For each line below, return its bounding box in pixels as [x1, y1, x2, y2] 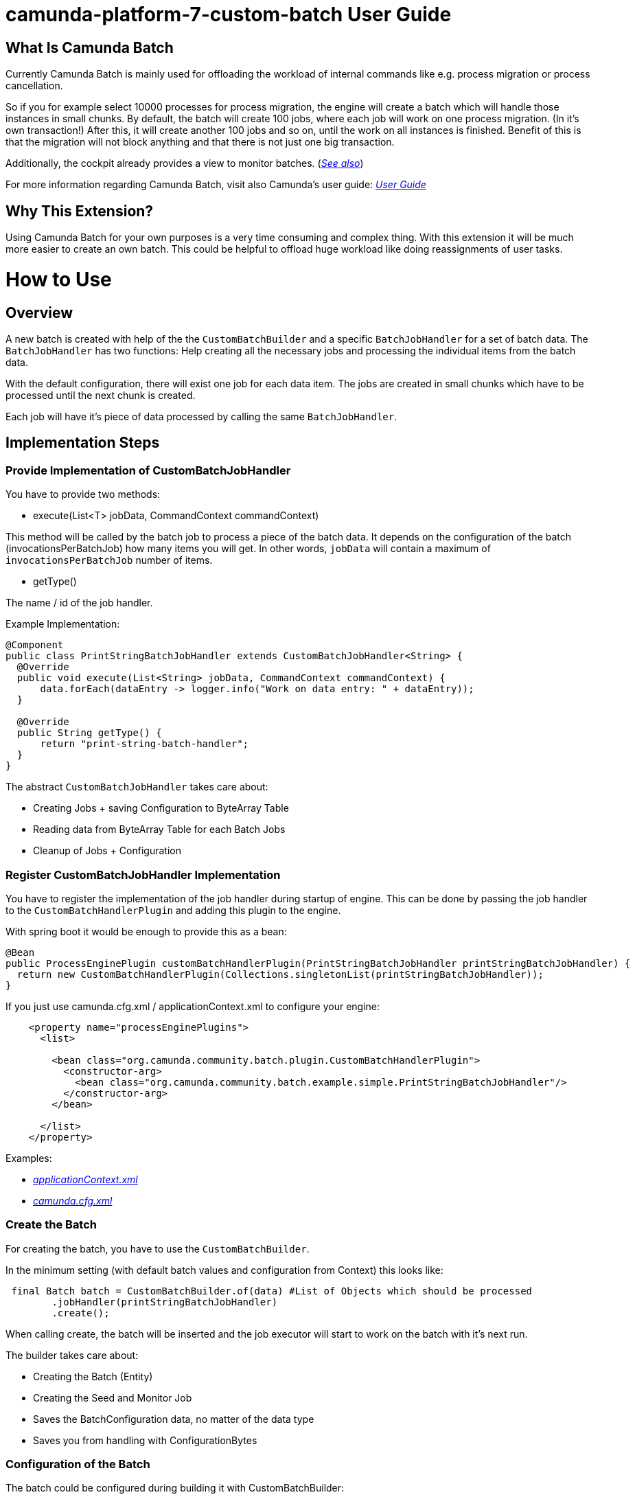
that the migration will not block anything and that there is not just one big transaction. [5, 136, 395, 148]
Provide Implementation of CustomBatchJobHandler [5, 463, 291, 477]
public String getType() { [16, 727, 162, 739]
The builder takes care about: [5, 1349, 139, 1361]
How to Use [5, 267, 112, 291]
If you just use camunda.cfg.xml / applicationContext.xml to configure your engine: [5, 1000, 380, 1012]
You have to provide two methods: [5, 488, 161, 501]
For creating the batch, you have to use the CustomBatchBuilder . [5, 1242, 310, 1255]
